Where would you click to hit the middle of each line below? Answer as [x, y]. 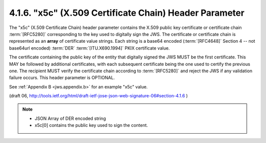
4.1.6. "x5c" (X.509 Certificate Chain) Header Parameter [127, 13]
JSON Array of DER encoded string [70, 118]
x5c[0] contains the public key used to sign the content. [91, 125]
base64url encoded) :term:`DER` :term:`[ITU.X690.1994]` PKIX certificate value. [89, 48]
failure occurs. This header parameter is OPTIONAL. [62, 78]
